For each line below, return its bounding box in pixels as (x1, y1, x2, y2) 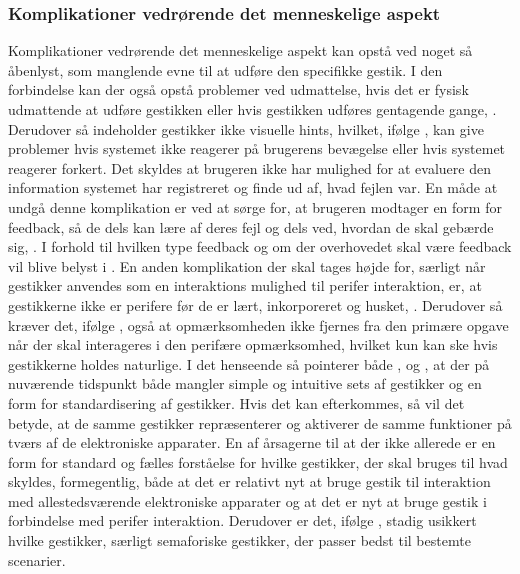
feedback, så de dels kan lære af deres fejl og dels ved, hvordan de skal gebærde (8, 216, 494, 237)
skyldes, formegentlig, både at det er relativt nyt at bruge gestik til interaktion (8, 471, 491, 492)
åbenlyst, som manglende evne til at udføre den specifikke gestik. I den (8, 59, 443, 80)
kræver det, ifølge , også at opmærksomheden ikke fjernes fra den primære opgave (8, 314, 509, 335)
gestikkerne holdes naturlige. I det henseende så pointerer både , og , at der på (8, 353, 490, 374)
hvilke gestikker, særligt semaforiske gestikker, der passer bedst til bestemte (8, 530, 471, 551)
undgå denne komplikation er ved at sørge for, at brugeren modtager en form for (8, 196, 502, 217)
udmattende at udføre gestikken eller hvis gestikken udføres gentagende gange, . (8, 99, 497, 119)
